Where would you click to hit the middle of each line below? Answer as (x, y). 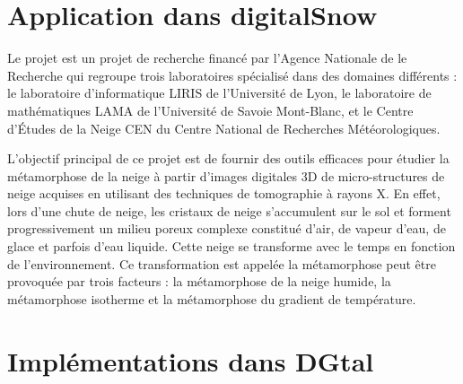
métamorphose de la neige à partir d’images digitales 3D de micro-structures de (226, 175)
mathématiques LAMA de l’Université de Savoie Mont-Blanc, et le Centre (210, 110)
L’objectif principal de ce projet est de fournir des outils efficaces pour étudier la (228, 158)
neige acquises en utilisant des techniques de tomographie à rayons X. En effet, (224, 193)
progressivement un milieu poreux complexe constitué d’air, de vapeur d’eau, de (227, 228)
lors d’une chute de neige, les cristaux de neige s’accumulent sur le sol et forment (229, 210)
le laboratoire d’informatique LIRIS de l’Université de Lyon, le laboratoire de (219, 93)
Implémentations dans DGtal (191, 360)
